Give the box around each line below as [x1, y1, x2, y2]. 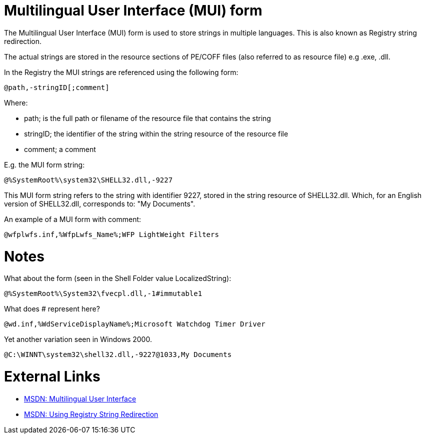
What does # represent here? [4, 304, 100, 313]
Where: [4, 98, 28, 107]
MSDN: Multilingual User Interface [24, 394, 136, 403]
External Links [4, 368, 100, 385]
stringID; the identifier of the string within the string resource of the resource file [24, 129, 288, 138]
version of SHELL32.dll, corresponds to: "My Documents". [4, 199, 195, 208]
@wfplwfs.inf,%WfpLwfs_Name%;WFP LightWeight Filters [4, 230, 219, 238]
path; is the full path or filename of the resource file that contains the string [24, 113, 271, 122]
